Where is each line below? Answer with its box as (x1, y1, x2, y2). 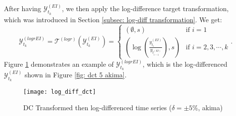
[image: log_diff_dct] (23, 88, 96, 96)
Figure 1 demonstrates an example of (4, 59, 114, 69)
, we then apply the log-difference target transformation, (61, 3, 229, 14)
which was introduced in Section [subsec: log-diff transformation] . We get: (4, 14, 222, 24)
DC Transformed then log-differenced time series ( (23, 102, 172, 112)
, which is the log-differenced (142, 59, 227, 69)
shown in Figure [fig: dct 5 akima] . (24, 70, 127, 80)
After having (4, 3, 42, 14)
